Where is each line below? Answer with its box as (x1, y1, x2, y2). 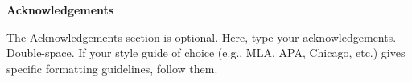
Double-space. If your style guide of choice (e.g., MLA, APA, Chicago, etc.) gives (6, 44, 406, 61)
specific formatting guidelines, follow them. (6, 59, 218, 76)
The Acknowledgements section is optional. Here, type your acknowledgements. (6, 28, 397, 45)
